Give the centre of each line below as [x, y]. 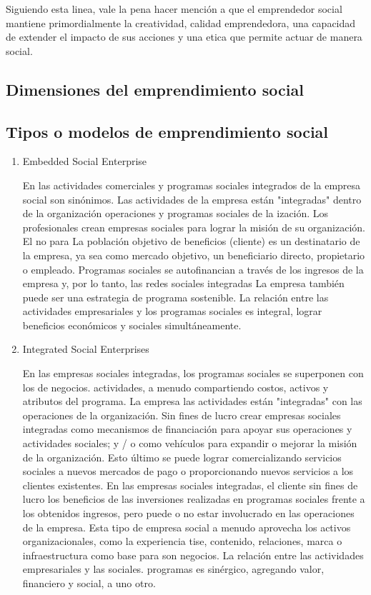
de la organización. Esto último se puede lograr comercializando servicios [182, 457]
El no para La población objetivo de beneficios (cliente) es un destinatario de [191, 241]
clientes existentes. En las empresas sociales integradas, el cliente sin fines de [190, 485]
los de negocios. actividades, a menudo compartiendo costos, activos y [175, 387]
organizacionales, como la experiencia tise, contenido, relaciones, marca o [182, 541]
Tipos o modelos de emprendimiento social [167, 131]
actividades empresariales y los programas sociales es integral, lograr [172, 311]
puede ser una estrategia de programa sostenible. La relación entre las [175, 297]
